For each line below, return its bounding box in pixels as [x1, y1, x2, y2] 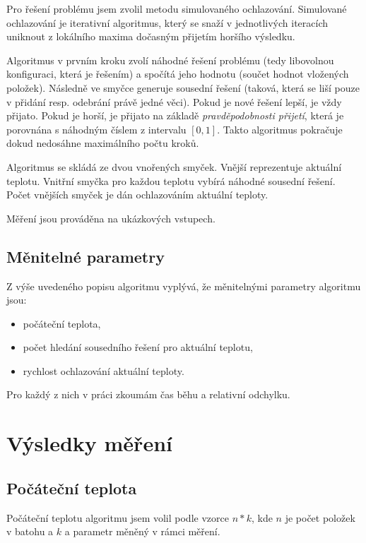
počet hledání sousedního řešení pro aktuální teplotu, [23, 340, 253, 354]
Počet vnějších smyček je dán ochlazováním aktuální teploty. [6, 187, 268, 202]
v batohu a [6, 524, 54, 539]
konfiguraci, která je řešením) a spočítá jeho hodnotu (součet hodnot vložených [6, 66, 349, 81]
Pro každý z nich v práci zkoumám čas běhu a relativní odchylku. [6, 387, 290, 402]
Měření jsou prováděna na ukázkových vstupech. [6, 210, 216, 225]
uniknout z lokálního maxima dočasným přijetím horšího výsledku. [6, 29, 295, 44]
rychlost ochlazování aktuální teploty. [23, 363, 184, 378]
